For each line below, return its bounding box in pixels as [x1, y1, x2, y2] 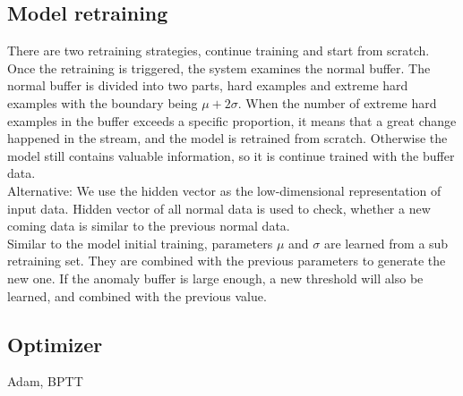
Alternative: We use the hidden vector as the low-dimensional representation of [7, 181, 442, 199]
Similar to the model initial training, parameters [7, 233, 273, 252]
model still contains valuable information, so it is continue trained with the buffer [7, 146, 455, 164]
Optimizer [7, 330, 103, 358]
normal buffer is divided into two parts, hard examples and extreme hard [7, 76, 408, 95]
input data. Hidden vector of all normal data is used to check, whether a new [7, 198, 431, 217]
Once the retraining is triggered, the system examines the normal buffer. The [7, 58, 431, 77]
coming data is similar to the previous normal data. [7, 216, 290, 235]
